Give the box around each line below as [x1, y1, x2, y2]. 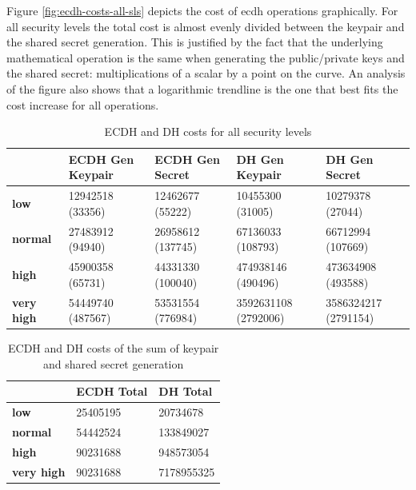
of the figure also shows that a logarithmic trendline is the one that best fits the [6, 80, 398, 97]
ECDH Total [76, 383, 148, 400]
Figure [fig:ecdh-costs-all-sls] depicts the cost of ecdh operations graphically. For [6, 2, 398, 18]
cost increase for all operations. [6, 96, 159, 113]
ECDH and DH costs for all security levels [104, 123, 312, 140]
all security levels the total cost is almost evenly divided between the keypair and [6, 18, 405, 34]
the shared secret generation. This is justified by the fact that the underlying [6, 34, 383, 50]
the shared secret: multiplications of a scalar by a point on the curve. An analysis [6, 65, 406, 82]
